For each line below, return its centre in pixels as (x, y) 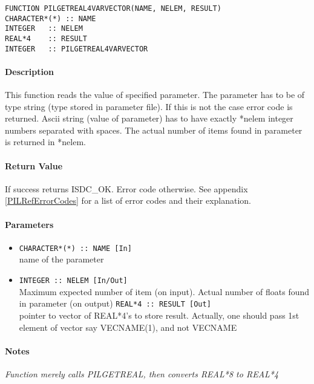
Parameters (29, 224)
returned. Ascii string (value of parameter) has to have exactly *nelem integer (149, 118)
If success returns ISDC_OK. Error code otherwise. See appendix (126, 188)
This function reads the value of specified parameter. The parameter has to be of (155, 95)
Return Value (34, 165)
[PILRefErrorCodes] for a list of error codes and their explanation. (128, 200)
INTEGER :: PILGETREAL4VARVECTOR (77, 49)
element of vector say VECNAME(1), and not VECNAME (128, 327)
